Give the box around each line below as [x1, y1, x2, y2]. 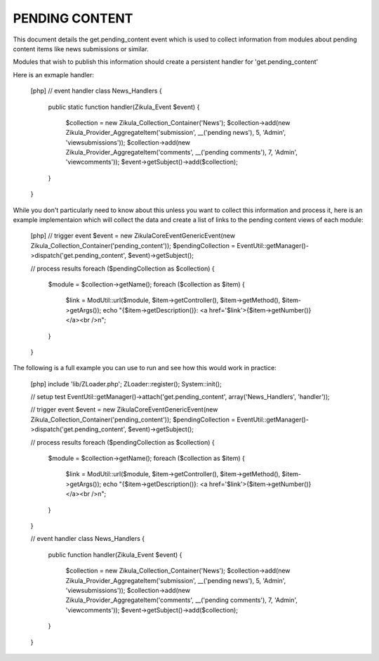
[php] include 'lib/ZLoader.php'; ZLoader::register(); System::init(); [30, 379, 222, 388]
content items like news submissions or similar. [13, 44, 149, 53]
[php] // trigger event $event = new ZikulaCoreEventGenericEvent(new [30, 232, 235, 240]
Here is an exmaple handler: [13, 70, 95, 79]
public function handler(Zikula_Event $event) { [48, 550, 182, 558]
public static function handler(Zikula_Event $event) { [48, 103, 200, 111]
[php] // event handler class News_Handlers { [30, 86, 162, 95]
